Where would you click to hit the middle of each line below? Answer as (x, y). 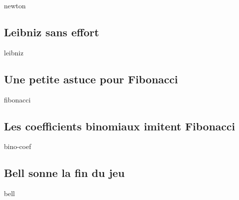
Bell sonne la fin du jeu (64, 173)
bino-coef (18, 146)
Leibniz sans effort (52, 32)
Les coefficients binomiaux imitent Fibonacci (119, 126)
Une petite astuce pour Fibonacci (91, 79)
